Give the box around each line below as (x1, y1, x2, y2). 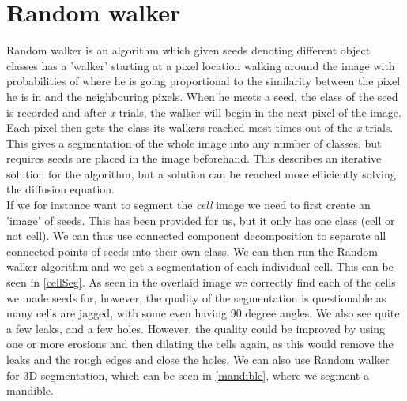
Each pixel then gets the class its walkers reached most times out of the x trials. (6, 119, 394, 136)
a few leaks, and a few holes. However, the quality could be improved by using (6, 320, 386, 336)
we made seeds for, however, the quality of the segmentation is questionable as (6, 289, 386, 305)
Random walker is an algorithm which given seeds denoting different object (6, 42, 371, 58)
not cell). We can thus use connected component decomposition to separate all (6, 227, 386, 244)
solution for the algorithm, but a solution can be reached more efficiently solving (6, 165, 396, 182)
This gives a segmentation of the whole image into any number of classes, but (6, 134, 382, 151)
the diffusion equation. (6, 181, 115, 197)
